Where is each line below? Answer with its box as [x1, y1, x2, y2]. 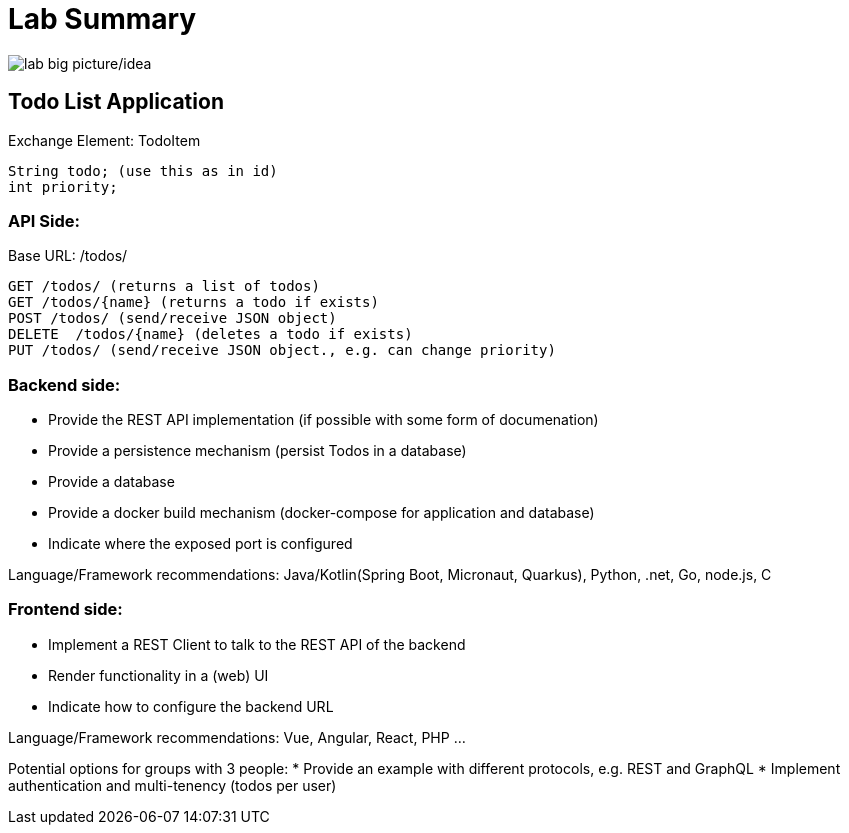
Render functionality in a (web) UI [48, 666, 269, 684]
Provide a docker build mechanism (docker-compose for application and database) [48, 504, 595, 522]
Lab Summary [8, 2, 197, 36]
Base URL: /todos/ [8, 247, 128, 265]
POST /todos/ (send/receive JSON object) [8, 310, 337, 327]
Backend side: [8, 374, 121, 395]
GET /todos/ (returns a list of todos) [8, 278, 320, 295]
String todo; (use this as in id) [8, 162, 278, 179]
